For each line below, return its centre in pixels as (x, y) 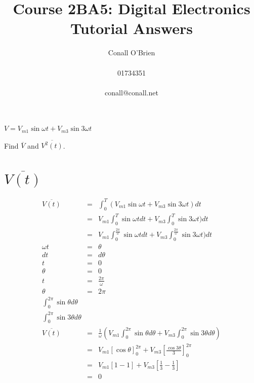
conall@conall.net (132, 92)
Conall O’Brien (132, 53)
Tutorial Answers (132, 28)
